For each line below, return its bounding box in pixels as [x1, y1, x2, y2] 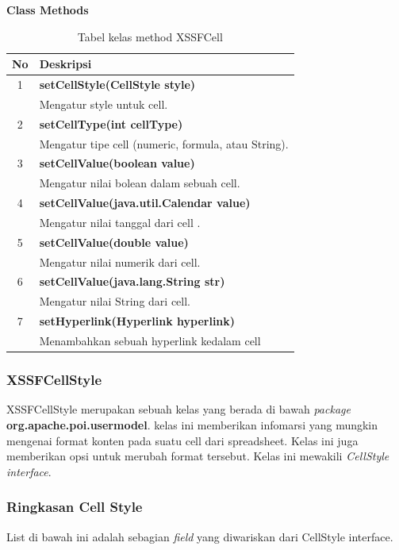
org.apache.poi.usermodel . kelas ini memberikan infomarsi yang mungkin [6, 416, 378, 433]
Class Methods [6, 2, 89, 17]
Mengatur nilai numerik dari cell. [39, 253, 201, 270]
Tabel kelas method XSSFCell [77, 28, 223, 44]
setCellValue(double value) [39, 233, 189, 250]
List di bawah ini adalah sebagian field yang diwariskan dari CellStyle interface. [6, 528, 393, 544]
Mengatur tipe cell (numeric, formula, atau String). [39, 135, 289, 152]
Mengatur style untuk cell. [39, 95, 168, 112]
